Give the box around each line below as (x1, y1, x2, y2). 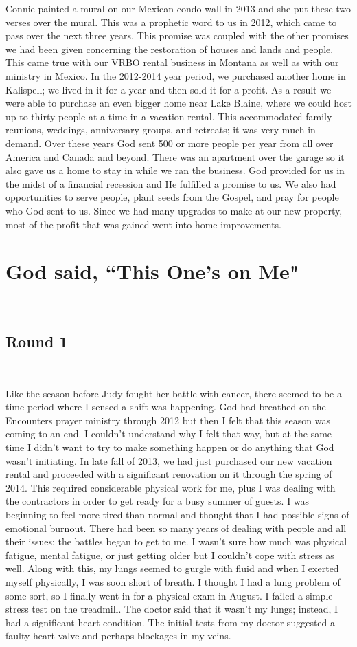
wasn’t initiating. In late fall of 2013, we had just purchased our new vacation (5, 453, 332, 468)
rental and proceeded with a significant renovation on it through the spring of (5, 467, 332, 481)
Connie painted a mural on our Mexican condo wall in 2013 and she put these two (5, 1, 352, 15)
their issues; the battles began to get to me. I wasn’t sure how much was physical (5, 534, 347, 549)
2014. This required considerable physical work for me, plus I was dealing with (5, 480, 336, 494)
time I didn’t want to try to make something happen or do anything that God (5, 439, 334, 454)
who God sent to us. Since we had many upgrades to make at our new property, (5, 203, 343, 217)
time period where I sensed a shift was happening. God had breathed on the (5, 399, 326, 414)
